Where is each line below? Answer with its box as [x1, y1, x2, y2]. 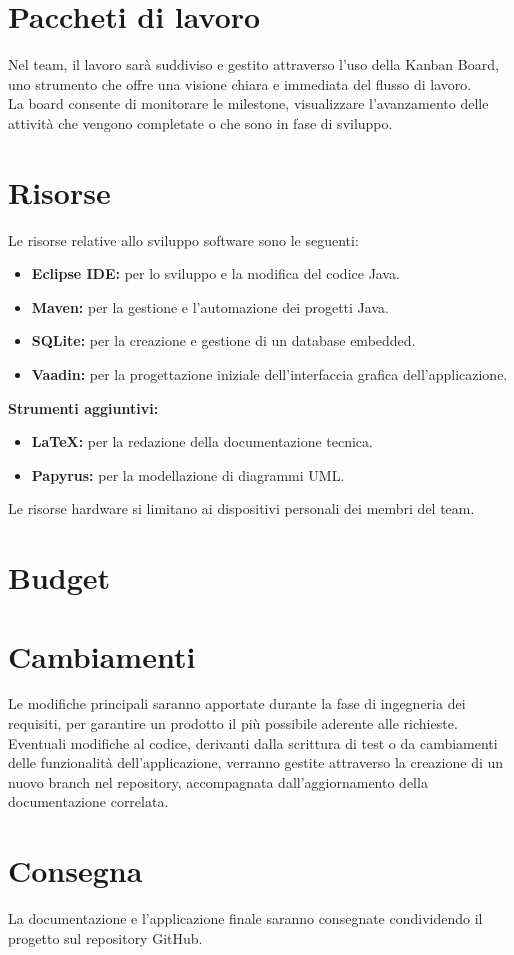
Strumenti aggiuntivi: [8, 397, 159, 418]
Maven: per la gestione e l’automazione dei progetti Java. [31, 296, 389, 317]
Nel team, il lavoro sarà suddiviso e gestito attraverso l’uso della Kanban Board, [8, 54, 499, 75]
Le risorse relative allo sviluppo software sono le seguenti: [8, 229, 359, 250]
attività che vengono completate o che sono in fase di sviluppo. [8, 112, 393, 133]
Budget [8, 557, 111, 598]
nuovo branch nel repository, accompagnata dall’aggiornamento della [8, 771, 428, 792]
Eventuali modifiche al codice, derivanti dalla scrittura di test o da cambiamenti [8, 732, 498, 753]
